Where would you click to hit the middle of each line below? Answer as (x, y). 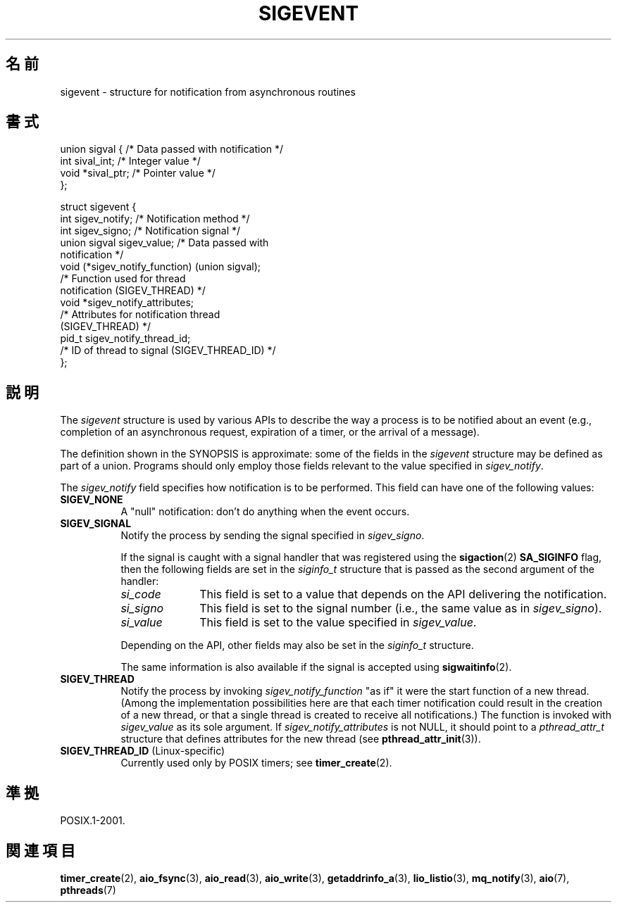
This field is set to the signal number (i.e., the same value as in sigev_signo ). (401, 609)
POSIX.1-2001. (93, 821)
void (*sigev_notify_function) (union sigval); (161, 267)
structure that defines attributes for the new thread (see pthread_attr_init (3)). (301, 739)
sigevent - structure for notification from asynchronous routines (208, 92)
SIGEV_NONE (92, 500)
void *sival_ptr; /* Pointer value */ (138, 173)
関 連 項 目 (40, 850)
